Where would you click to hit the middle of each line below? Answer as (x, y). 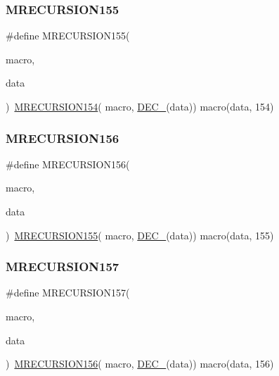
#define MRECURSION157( (68, 293)
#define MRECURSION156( (68, 164)
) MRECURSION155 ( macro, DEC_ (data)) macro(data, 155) (140, 235)
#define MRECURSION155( (68, 36)
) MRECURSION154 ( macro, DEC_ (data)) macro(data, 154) (140, 106)
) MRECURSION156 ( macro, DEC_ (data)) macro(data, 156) (140, 364)
